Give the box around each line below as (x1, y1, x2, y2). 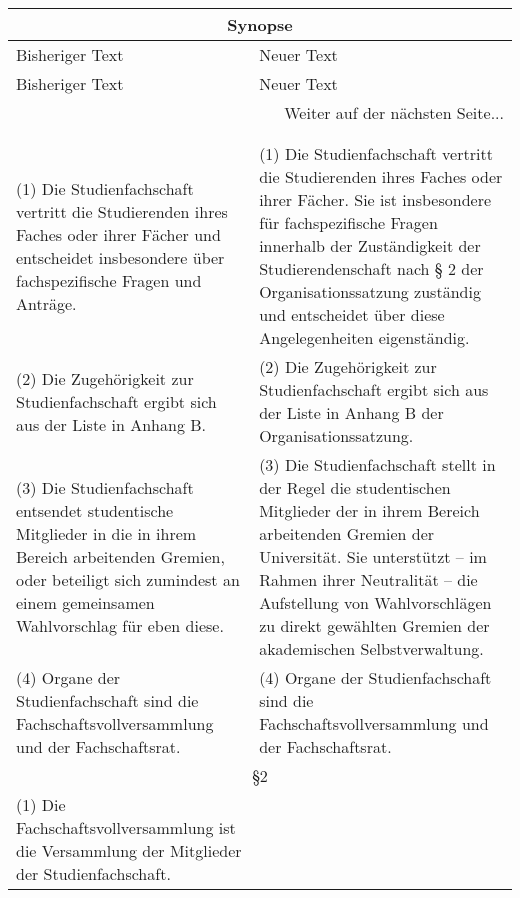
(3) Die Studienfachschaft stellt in (259, 453, 496, 476)
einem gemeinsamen (16, 591, 155, 614)
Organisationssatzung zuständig (259, 280, 481, 303)
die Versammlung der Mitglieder (16, 839, 242, 862)
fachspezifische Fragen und (16, 268, 202, 292)
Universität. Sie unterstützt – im (259, 545, 487, 568)
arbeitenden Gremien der (259, 522, 435, 545)
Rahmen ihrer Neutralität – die (259, 568, 478, 591)
